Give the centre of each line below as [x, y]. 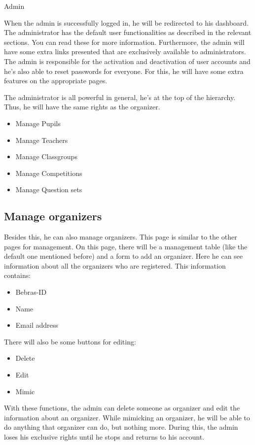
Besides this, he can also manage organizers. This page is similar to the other [121, 237]
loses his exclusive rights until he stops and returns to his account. [104, 437]
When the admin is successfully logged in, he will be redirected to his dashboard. [127, 22]
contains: [18, 275]
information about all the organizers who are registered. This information [115, 265]
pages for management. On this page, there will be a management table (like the [126, 246]
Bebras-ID [31, 292]
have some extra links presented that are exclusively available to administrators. [125, 51]
